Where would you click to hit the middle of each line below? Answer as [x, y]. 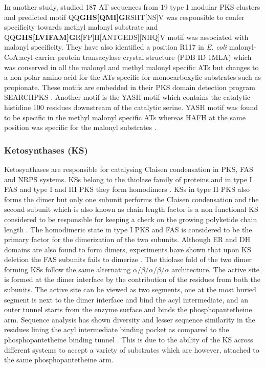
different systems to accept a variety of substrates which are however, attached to [132, 349]
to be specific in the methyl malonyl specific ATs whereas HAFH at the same [125, 117]
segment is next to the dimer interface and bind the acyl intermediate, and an [126, 299]
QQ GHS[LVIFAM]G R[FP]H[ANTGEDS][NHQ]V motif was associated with [126, 37]
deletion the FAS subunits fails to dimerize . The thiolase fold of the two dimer [128, 259]
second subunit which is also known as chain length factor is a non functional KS [131, 209]
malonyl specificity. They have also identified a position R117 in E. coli [116, 47]
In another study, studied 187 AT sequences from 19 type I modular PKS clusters [132, 7]
